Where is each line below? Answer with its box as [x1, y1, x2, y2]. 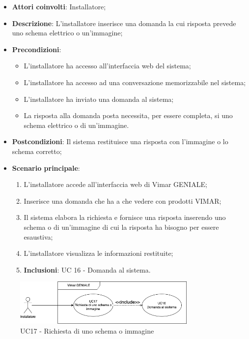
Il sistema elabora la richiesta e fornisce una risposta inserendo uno [24, 212, 226, 222]
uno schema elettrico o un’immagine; [12, 28, 123, 38]
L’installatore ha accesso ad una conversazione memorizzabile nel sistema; [24, 77, 246, 87]
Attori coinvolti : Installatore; [12, 1, 106, 11]
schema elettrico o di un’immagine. [24, 120, 129, 130]
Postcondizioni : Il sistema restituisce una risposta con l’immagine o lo [12, 136, 228, 147]
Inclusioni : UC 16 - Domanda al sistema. [24, 264, 151, 275]
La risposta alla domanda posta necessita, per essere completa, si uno [24, 110, 233, 121]
